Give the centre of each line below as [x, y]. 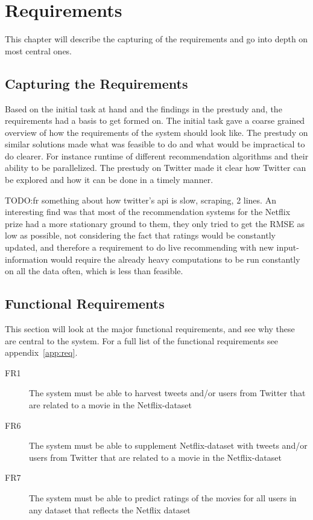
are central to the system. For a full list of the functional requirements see [142, 340]
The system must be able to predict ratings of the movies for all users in [163, 497]
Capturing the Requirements [96, 83]
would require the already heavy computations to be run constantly [175, 259]
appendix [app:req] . [41, 352]
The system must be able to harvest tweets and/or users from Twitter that [167, 393]
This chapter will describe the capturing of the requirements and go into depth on [156, 39]
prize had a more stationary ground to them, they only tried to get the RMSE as [155, 223]
